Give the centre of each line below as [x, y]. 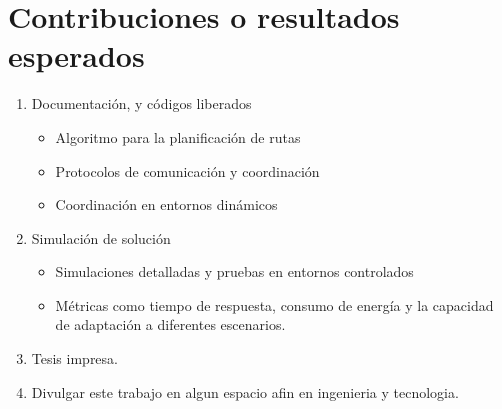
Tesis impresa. [74, 358]
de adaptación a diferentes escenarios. [170, 324]
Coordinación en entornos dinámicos [166, 204]
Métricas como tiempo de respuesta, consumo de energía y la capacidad [274, 304]
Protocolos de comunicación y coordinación [187, 170]
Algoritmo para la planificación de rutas [178, 136]
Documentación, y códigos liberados [141, 103]
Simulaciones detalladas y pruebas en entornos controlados [234, 271]
